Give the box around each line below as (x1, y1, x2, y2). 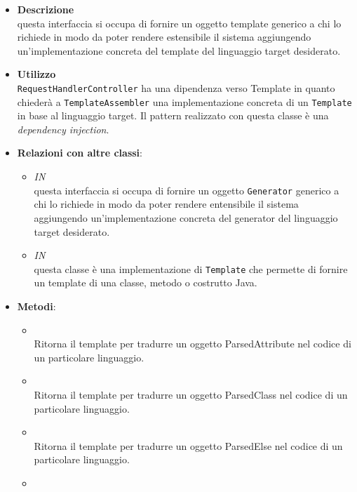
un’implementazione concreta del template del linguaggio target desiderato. (17, 43, 341, 58)
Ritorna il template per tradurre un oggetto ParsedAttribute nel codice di (34, 336, 351, 351)
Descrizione (17, 2, 74, 16)
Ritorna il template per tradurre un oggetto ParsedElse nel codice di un (34, 438, 343, 453)
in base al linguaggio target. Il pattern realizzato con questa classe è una (17, 108, 329, 123)
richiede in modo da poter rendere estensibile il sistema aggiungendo (17, 29, 311, 44)
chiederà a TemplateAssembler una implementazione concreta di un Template (17, 94, 352, 109)
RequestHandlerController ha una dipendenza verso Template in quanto (17, 80, 335, 95)
